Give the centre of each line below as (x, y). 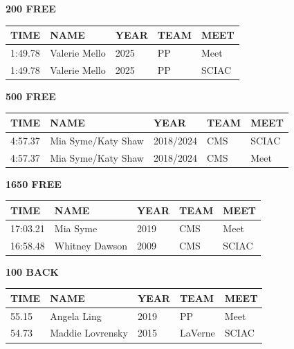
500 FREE (31, 96)
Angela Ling (76, 315)
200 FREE (31, 8)
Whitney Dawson (91, 245)
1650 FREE (34, 183)
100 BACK (32, 271)
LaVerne (197, 333)
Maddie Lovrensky (89, 333)
